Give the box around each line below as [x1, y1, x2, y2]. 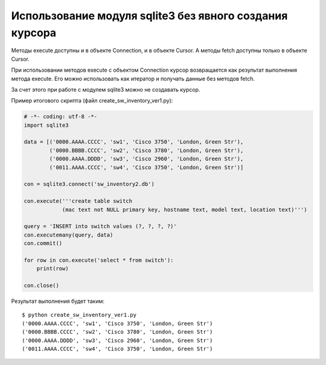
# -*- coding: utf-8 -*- [24, 113, 98, 120]
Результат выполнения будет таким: [11, 297, 105, 305]
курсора [11, 26, 57, 39]
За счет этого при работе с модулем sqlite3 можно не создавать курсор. [11, 86, 200, 93]
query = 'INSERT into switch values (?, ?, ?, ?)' [24, 223, 177, 230]
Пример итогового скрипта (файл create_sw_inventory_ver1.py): [11, 97, 173, 104]
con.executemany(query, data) [24, 231, 113, 238]
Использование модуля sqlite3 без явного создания [11, 9, 288, 22]
